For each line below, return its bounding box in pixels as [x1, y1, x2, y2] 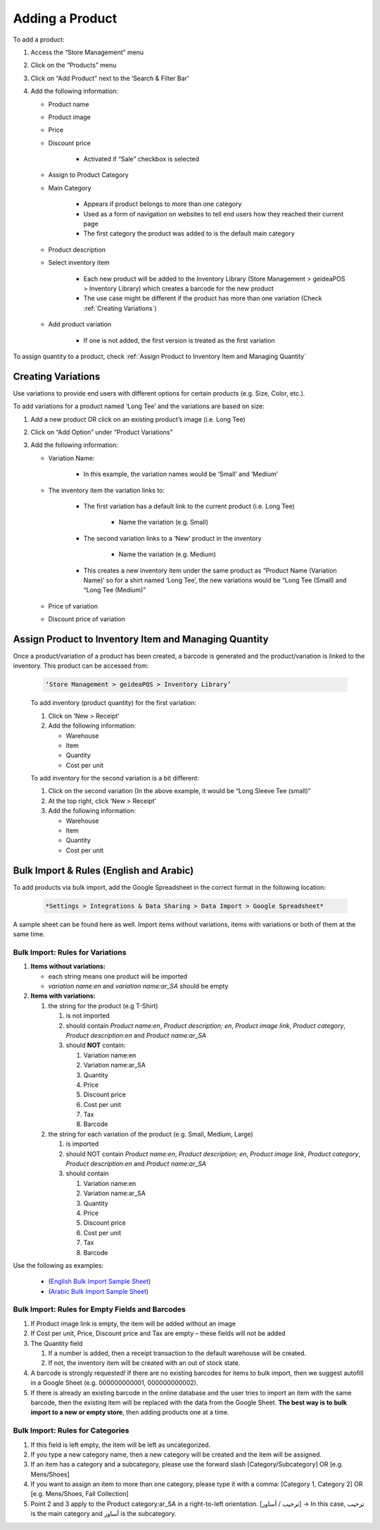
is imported [65, 1139, 99, 1149]
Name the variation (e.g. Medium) [118, 550, 216, 558]
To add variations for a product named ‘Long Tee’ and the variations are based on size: [13, 402, 265, 410]
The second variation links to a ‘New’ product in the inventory [83, 534, 262, 542]
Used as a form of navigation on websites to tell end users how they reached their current [83, 209, 344, 218]
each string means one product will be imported [48, 972, 188, 980]
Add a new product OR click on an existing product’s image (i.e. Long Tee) [30, 415, 246, 423]
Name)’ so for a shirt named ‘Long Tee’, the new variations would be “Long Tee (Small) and [83, 575, 347, 585]
